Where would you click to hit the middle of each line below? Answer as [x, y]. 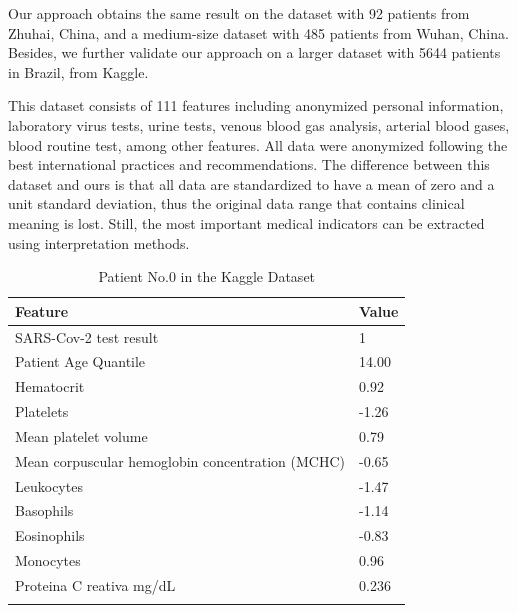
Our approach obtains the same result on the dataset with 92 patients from [239, 13]
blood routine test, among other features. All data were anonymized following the [258, 144]
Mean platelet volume [81, 435]
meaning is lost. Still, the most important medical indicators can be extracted [246, 222]
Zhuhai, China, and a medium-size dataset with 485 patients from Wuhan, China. [258, 32]
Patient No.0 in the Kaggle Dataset [207, 276]
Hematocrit [50, 386]
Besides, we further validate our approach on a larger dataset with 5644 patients [254, 52]
